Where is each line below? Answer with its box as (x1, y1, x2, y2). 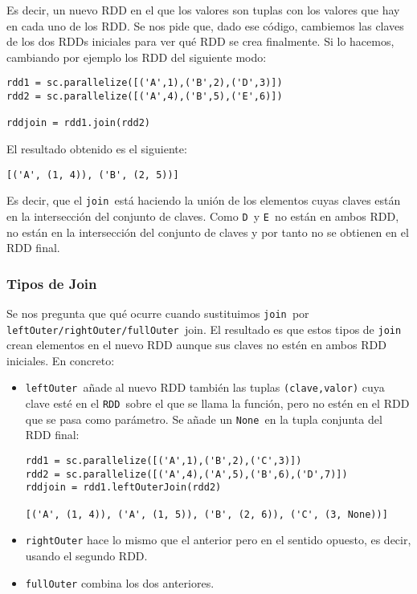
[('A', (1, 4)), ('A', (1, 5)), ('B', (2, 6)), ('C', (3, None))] (25, 508, 388, 520)
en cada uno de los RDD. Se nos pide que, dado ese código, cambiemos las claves (6, 17, 404, 34)
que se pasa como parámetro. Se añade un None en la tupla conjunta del (25, 410, 382, 427)
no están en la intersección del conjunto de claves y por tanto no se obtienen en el (6, 223, 409, 240)
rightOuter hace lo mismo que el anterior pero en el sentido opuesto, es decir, (25, 531, 411, 548)
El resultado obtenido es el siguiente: (6, 140, 187, 157)
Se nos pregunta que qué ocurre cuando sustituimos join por (6, 304, 309, 321)
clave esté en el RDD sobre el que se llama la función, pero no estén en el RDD (25, 395, 410, 412)
